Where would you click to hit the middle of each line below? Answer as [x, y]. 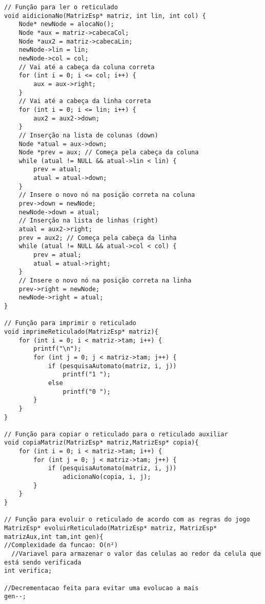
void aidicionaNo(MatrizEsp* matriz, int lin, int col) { [105, 16]
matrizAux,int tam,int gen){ [54, 537]
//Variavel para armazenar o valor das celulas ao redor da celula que [136, 554]
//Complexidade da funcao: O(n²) [61, 545]
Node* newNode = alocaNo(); [66, 24]
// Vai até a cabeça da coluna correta [87, 67]
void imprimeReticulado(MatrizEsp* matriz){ [81, 331]
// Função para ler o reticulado [61, 7]
